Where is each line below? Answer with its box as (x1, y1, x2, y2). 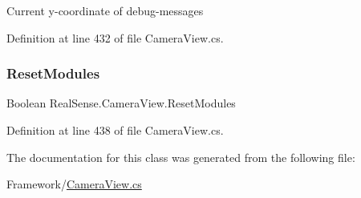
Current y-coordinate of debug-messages (6, 2, 204, 18)
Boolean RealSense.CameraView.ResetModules (6, 95, 236, 111)
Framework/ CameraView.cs (6, 176, 142, 192)
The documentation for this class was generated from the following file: (6, 148, 355, 165)
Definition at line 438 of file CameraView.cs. (6, 122, 224, 138)
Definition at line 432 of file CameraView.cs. (6, 29, 224, 46)
